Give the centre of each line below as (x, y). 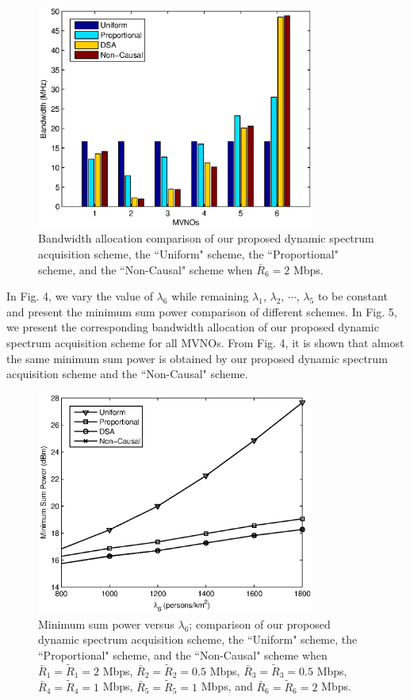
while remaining (210, 296)
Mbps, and (227, 686)
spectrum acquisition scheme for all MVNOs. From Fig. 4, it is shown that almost (205, 342)
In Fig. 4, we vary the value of (80, 296)
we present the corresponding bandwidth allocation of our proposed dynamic (193, 327)
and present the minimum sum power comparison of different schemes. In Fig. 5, (202, 311)
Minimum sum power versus (106, 623)
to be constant (353, 296)
